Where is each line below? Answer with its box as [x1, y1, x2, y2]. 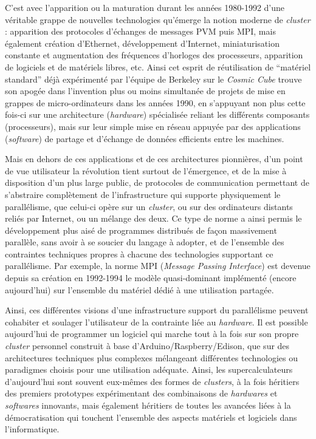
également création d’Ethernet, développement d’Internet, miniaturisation [5, 36, 280, 49]
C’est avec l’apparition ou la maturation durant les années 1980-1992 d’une [5, 1, 285, 13]
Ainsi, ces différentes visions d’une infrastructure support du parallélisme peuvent [5, 304, 309, 316]
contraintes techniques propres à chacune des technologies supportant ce [5, 247, 273, 260]
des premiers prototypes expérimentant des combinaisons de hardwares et [5, 387, 278, 400]
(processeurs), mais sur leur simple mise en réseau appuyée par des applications [5, 120, 301, 132]
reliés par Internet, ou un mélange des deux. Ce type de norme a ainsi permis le [5, 212, 302, 225]
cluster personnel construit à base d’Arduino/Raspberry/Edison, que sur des [5, 339, 290, 352]
